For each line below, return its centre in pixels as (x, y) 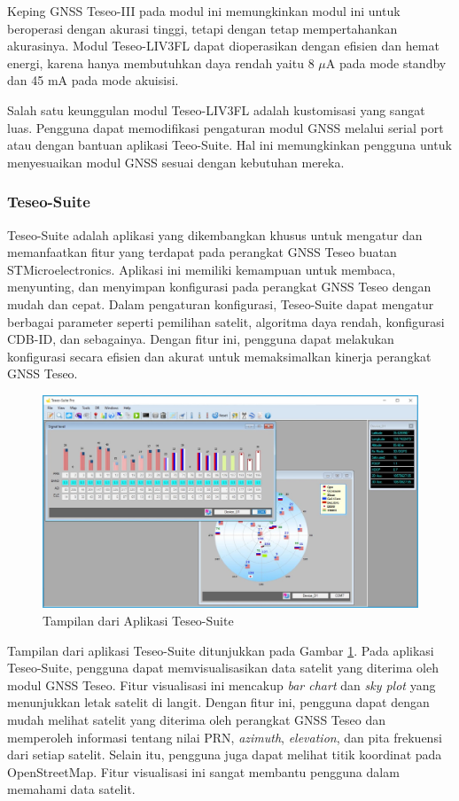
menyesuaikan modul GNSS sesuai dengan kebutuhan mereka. (176, 162)
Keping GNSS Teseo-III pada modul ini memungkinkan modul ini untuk (204, 11)
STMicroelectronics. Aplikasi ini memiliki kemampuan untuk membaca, (202, 269)
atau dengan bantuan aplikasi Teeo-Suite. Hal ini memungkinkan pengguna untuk (229, 145)
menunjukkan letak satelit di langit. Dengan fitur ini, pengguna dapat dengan (218, 702)
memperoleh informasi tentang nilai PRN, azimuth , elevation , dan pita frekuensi (225, 737)
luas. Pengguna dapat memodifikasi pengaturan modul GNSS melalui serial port (226, 127)
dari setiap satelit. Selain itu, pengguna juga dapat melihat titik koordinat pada (225, 754)
